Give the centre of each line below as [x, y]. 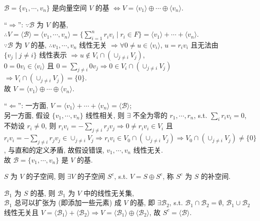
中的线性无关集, [109, 193]
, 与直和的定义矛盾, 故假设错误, [54, 149]
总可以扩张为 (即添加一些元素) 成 [68, 202]
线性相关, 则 [105, 115]
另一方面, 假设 [27, 115]
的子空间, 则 [45, 176]
